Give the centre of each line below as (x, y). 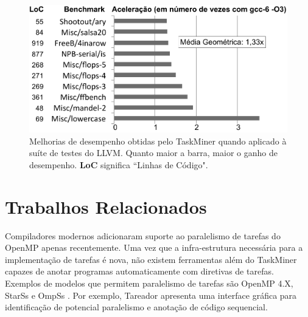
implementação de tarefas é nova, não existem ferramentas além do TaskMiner (151, 259)
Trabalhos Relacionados (106, 206)
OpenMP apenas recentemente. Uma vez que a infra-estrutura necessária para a (154, 247)
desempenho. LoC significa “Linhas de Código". (119, 164)
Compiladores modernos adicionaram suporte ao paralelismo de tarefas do (143, 235)
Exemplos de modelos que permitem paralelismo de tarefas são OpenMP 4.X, (149, 283)
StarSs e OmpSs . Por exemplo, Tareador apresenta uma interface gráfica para (151, 295)
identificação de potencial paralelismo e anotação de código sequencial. (136, 307)
